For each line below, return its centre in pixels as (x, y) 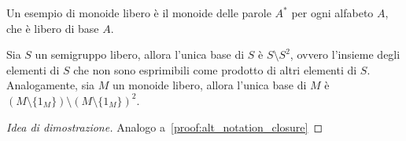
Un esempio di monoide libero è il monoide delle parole (139, 13)
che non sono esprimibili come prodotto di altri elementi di (215, 69)
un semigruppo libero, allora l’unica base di (140, 54)
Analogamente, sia (51, 85)
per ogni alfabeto (332, 13)
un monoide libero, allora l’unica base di (209, 85)
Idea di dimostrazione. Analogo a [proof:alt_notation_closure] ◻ (165, 127)
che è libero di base (53, 28)
